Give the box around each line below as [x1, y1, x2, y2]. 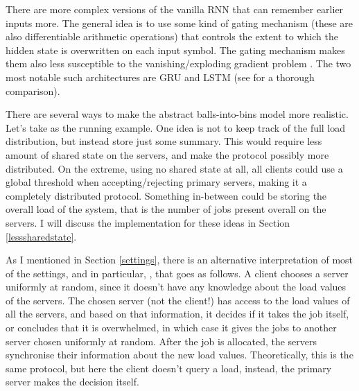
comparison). [6, 83, 60, 98]
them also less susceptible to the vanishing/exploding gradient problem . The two [6, 56, 351, 71]
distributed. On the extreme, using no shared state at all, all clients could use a [6, 161, 343, 175]
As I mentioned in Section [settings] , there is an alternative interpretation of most [6, 252, 353, 267]
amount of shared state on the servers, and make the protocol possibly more [6, 147, 329, 162]
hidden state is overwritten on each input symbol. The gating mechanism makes [6, 42, 345, 57]
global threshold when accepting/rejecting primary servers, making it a [6, 175, 307, 189]
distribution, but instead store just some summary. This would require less [6, 134, 322, 148]
